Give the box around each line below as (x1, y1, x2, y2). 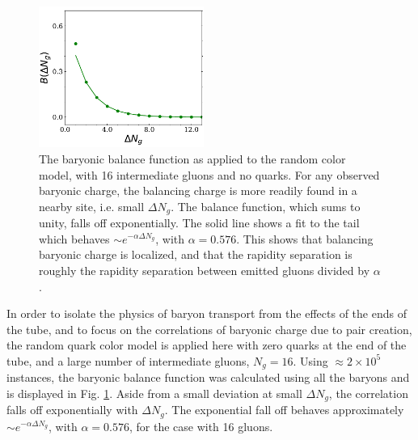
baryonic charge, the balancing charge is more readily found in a (39, 182, 357, 199)
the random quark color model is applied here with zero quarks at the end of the (6, 336, 407, 353)
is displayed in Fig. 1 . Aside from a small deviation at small (6, 384, 302, 401)
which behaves (39, 230, 110, 247)
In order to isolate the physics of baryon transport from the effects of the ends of (6, 305, 407, 322)
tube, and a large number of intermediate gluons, (6, 352, 250, 369)
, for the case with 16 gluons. (129, 417, 273, 434)
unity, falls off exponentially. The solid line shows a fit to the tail (39, 214, 360, 231)
